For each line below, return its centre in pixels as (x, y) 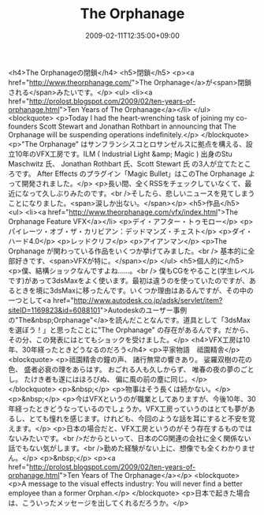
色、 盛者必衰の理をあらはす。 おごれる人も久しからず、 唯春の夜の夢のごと (131, 369)
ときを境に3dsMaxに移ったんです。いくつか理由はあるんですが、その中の (134, 290)
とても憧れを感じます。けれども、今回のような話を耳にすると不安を (139, 418)
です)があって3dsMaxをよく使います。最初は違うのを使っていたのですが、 (129, 280)
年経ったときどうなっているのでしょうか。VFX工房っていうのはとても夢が (128, 409)
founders (23, 126)
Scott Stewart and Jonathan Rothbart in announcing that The (138, 126)
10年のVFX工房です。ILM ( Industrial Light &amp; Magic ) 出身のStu (123, 154)
